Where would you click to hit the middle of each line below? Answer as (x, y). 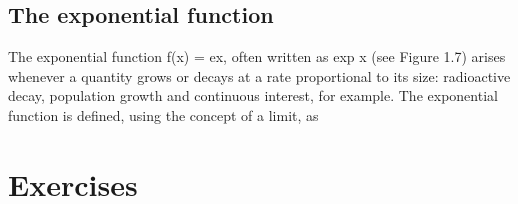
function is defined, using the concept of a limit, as (163, 114)
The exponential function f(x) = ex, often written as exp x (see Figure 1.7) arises (257, 56)
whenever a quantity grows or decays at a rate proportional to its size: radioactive (259, 75)
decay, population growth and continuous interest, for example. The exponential (253, 95)
